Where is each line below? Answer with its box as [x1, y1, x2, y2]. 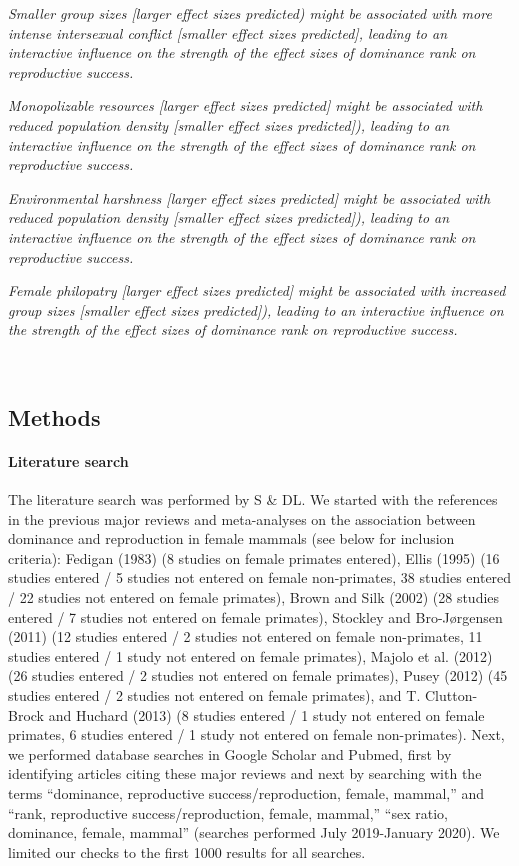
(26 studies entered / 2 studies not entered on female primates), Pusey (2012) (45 [8, 665, 508, 686]
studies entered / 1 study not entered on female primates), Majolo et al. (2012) [8, 645, 493, 666]
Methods [8, 401, 101, 432]
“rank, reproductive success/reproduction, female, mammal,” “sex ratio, [8, 802, 448, 823]
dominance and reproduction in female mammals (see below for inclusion [8, 528, 455, 549]
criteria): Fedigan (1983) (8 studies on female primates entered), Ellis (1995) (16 [8, 547, 500, 568]
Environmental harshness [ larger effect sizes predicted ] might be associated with [8, 187, 491, 208]
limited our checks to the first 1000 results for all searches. [8, 841, 366, 862]
